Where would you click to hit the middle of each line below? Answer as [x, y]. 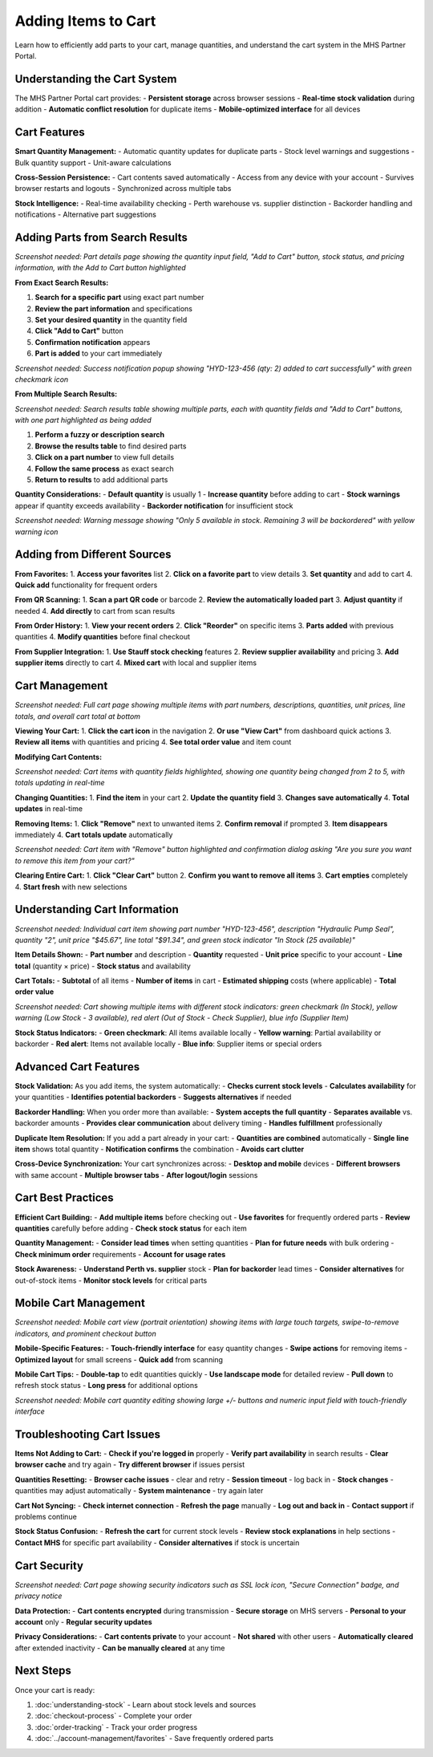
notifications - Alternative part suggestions [85, 215]
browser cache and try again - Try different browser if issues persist [130, 1465]
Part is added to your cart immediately [99, 354]
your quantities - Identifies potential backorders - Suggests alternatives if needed [153, 1097]
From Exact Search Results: [62, 282]
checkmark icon [42, 379]
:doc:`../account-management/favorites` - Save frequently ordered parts [154, 1739]
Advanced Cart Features [77, 1067]
